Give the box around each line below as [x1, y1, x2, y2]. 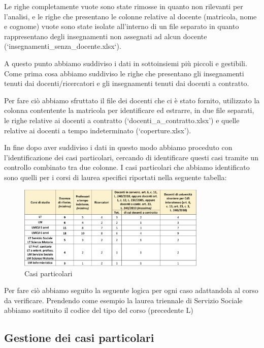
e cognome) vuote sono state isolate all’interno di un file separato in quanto [4, 21, 239, 32]
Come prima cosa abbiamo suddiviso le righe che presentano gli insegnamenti [4, 68, 244, 78]
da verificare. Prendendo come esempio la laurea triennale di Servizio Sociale [4, 295, 243, 305]
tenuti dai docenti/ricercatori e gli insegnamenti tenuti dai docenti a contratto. [4, 78, 249, 89]
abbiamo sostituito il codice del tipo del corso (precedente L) [4, 305, 193, 315]
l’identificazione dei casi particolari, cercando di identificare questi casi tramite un [4, 152, 258, 162]
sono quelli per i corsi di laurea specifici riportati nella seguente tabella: [4, 171, 227, 182]
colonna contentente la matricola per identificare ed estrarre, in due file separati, [4, 105, 254, 115]
